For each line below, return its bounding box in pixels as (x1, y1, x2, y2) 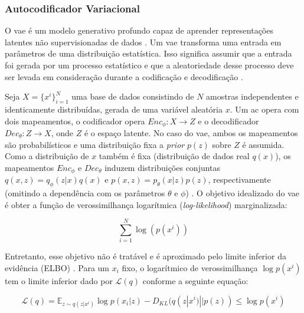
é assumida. (242, 138, 285, 150)
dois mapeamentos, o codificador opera (5, 114, 145, 127)
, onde (51, 127, 74, 139)
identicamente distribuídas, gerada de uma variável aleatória (5, 103, 223, 115)
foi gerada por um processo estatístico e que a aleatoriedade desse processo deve (5, 59, 294, 71)
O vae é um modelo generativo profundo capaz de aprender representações (5, 24, 273, 37)
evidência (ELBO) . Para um (5, 261, 109, 274)
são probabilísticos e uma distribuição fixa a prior (5, 138, 185, 150)
